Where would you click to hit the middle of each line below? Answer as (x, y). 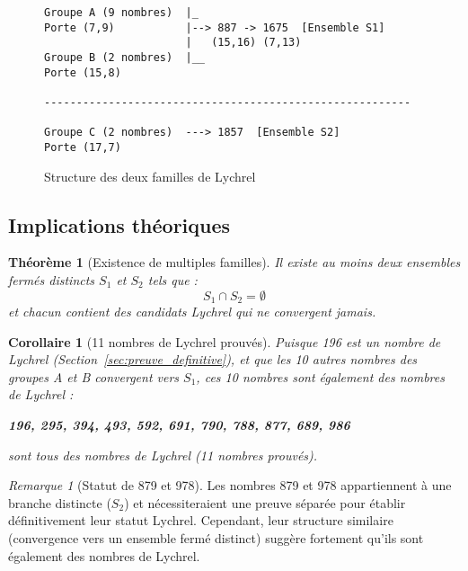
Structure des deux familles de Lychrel (150, 176)
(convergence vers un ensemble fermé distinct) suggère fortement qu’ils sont (216, 537)
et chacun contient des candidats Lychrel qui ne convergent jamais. (192, 311)
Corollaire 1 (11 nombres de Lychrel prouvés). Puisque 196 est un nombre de (225, 341)
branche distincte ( (60, 502)
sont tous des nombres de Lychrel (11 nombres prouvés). (163, 455)
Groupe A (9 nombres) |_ (121, 13)
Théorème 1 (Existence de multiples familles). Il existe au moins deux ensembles (234, 262)
